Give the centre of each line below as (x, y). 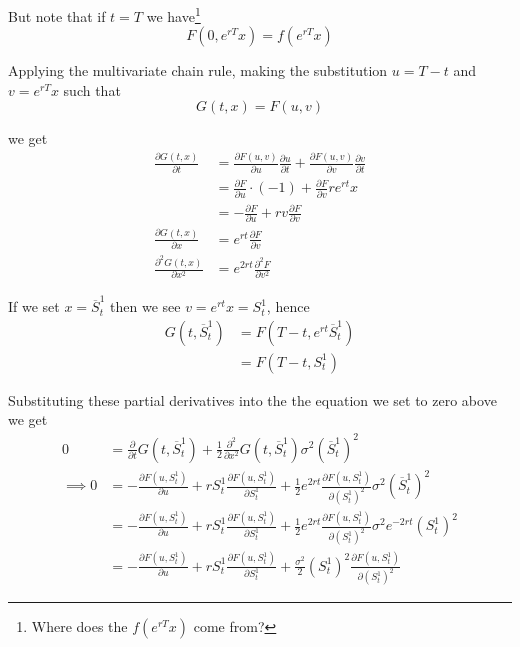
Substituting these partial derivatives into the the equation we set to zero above (252, 399)
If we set (34, 306)
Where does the (79, 626)
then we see (145, 306)
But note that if (57, 15)
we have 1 (173, 14)
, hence (288, 306)
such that (92, 89)
